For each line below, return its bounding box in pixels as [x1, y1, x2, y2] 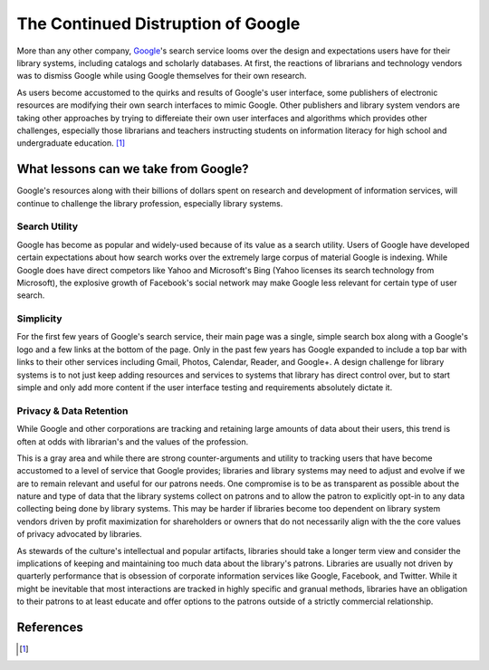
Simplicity [16, 312, 62, 325]
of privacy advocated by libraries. [16, 529, 142, 540]
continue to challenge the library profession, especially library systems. [16, 197, 283, 208]
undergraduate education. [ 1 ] [16, 138, 126, 148]
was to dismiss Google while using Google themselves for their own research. [16, 71, 307, 81]
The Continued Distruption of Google [16, 14, 301, 33]
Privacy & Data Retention [16, 404, 129, 416]
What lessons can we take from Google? [16, 161, 249, 177]
